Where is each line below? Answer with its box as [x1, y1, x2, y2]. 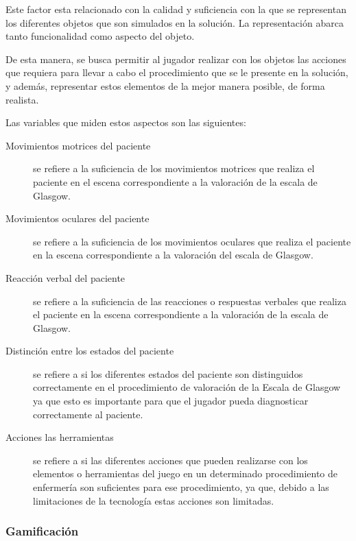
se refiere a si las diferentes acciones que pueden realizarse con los [33, 453, 308, 467]
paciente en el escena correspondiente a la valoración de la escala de [33, 174, 318, 189]
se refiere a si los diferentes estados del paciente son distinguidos [33, 366, 303, 381]
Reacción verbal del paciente [5, 270, 126, 285]
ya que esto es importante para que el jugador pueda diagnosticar [33, 394, 309, 408]
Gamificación [5, 522, 79, 540]
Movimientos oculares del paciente [5, 211, 150, 226]
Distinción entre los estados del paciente [5, 344, 174, 358]
